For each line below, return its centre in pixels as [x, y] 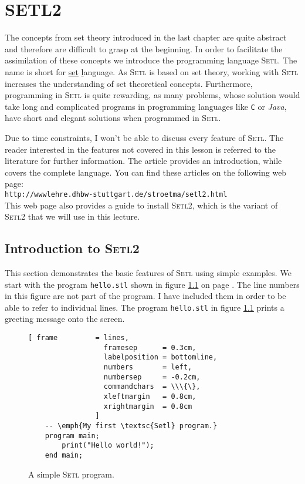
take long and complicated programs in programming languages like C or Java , [146, 106]
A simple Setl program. [71, 474]
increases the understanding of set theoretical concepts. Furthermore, [129, 83]
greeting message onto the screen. [65, 319]
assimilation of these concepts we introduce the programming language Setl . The [151, 60]
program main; [72, 436]
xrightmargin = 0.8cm [148, 406]
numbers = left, [148, 367]
